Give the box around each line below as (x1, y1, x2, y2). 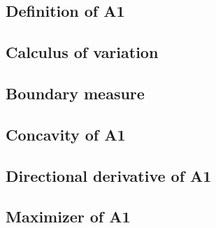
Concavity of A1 (6, 123, 126, 145)
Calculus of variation (6, 41, 159, 63)
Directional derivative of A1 (6, 164, 212, 186)
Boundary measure (6, 82, 145, 104)
